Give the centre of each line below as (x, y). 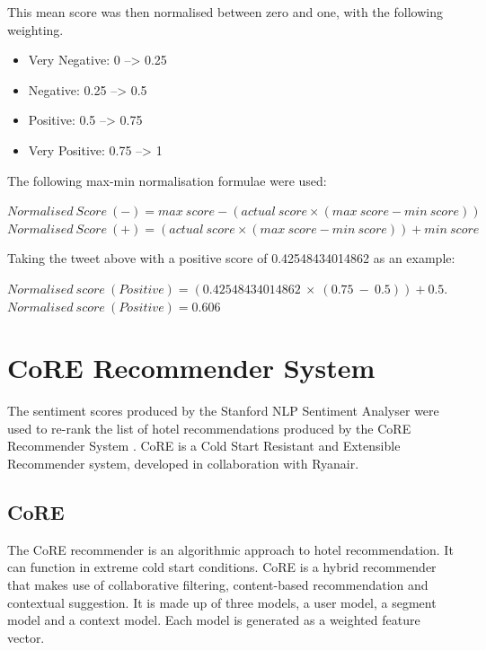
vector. (26, 637)
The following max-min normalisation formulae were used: (167, 180)
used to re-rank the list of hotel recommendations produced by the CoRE (209, 428)
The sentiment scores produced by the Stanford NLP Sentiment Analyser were (223, 411)
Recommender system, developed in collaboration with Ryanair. (183, 464)
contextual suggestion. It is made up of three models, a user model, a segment (222, 602)
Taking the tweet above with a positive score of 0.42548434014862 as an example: (231, 258)
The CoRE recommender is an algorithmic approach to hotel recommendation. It (230, 549)
